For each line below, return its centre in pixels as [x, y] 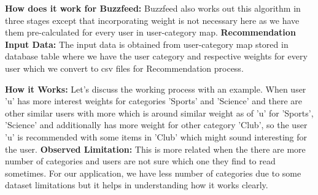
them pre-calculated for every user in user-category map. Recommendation [150, 32]
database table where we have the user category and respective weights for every [156, 56]
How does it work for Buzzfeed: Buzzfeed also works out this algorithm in [153, 8]
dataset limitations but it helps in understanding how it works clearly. [137, 185]
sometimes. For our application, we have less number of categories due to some [153, 173]
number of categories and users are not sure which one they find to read [140, 161]
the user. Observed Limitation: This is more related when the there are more [155, 149]
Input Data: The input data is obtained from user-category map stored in [147, 44]
